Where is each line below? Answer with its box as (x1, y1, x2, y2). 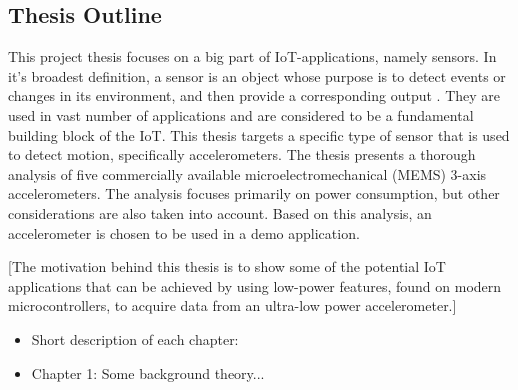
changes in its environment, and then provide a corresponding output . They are (8, 85, 501, 106)
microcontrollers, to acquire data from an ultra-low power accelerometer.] (8, 295, 457, 316)
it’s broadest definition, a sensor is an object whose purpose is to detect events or (8, 65, 506, 86)
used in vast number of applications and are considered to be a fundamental (8, 104, 474, 125)
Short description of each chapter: (31, 328, 239, 349)
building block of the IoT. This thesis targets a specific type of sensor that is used (8, 124, 510, 145)
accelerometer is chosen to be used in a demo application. (8, 222, 360, 243)
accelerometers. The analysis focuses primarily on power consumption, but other (8, 183, 500, 204)
